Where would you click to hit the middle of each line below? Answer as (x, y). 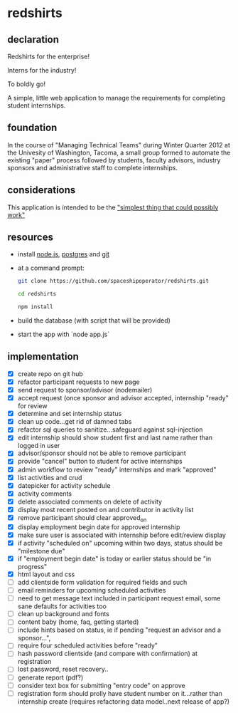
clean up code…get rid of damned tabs (75, 422)
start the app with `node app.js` (64, 334)
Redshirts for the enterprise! (49, 56)
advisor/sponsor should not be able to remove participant (102, 453)
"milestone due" (41, 551)
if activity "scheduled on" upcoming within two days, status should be (120, 543)
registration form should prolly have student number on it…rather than (120, 693)
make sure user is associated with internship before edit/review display (121, 535)
